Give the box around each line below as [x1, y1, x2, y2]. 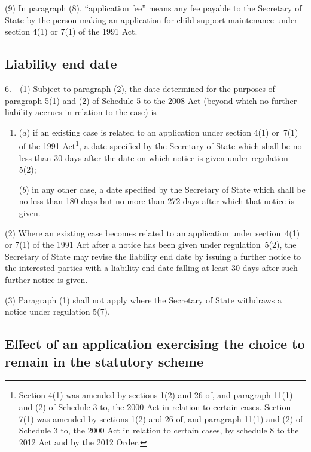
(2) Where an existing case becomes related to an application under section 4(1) [5, 226, 300, 239]
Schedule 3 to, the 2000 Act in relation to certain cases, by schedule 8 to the [19, 424, 299, 436]
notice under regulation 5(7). [5, 305, 110, 318]
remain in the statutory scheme [5, 352, 204, 370]
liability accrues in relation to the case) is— [5, 106, 165, 118]
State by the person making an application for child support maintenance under [5, 13, 298, 26]
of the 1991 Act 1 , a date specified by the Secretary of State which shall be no [19, 138, 302, 152]
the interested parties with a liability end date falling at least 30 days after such [5, 262, 298, 274]
